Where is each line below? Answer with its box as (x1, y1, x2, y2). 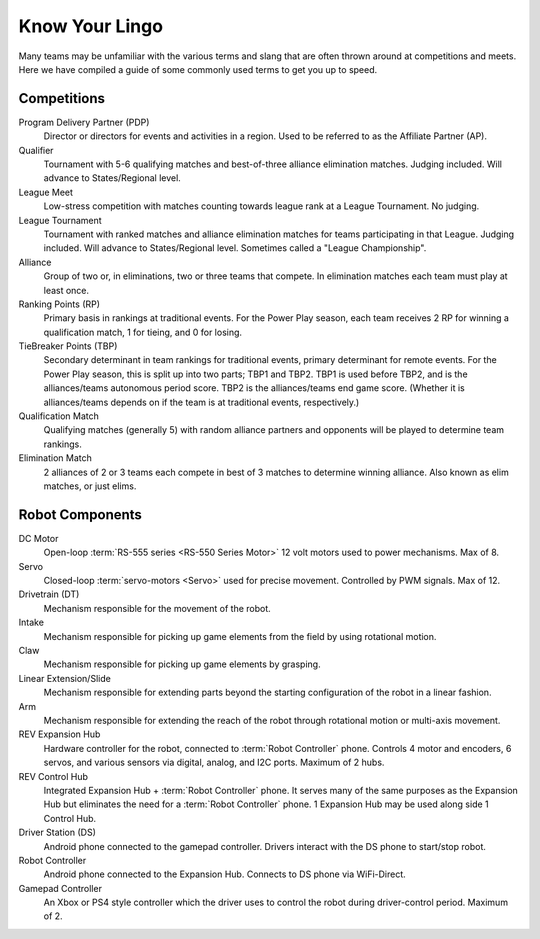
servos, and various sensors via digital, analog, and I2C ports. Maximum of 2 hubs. (43, 756, 385, 769)
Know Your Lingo (18, 15, 164, 37)
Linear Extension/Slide (18, 672, 112, 684)
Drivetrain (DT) (18, 588, 80, 600)
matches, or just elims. (43, 480, 137, 492)
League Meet (18, 186, 74, 198)
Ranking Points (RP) (18, 298, 100, 310)
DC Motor (18, 532, 59, 544)
